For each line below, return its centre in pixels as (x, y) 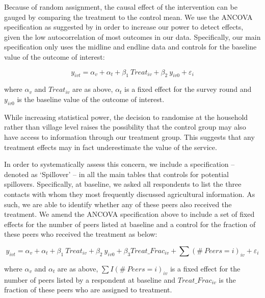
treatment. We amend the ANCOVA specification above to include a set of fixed (129, 214)
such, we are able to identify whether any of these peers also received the (118, 204)
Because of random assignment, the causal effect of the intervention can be (121, 7)
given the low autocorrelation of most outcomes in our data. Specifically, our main (132, 36)
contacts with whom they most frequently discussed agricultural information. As (130, 194)
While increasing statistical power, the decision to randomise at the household (126, 117)
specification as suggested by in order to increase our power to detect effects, (124, 27)
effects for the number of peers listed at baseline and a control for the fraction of (130, 224)
